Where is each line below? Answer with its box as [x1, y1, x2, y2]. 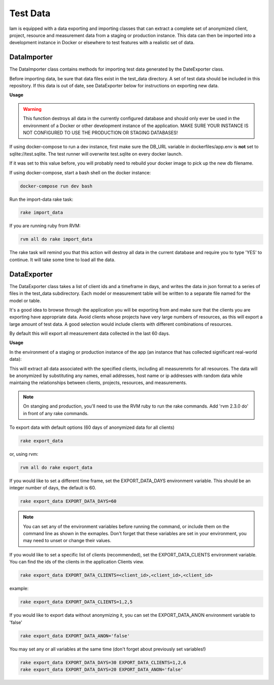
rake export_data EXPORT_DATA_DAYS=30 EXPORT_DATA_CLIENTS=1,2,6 [20, 660, 186, 665]
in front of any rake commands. [23, 410, 89, 416]
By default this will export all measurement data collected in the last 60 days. [9, 330, 170, 336]
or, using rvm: [9, 451, 39, 457]
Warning [23, 106, 42, 112]
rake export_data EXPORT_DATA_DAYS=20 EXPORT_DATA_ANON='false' [20, 666, 184, 672]
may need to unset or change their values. [23, 538, 112, 544]
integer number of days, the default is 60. [9, 485, 96, 491]
